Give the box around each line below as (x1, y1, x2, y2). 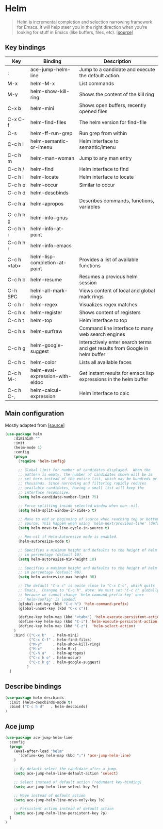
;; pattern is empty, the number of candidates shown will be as (17, 472, 153, 477)
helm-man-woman (30, 155, 75, 161)
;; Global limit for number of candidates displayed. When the (17, 467, 151, 472)
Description (103, 58, 131, 65)
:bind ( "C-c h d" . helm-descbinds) (9, 704, 88, 709)
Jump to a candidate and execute (79, 66, 155, 73)
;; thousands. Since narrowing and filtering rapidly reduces (17, 481, 147, 486)
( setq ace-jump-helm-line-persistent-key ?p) (14, 811, 108, 816)
